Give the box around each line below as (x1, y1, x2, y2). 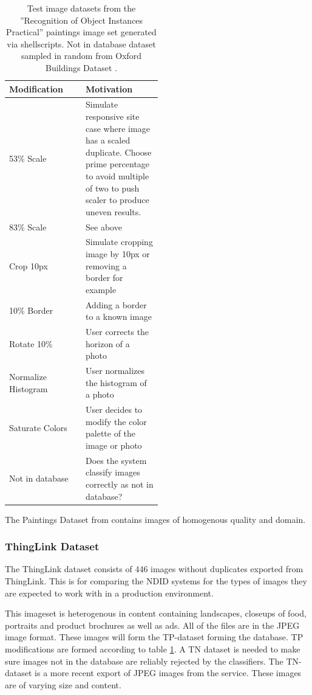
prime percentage (86, 157, 150, 170)
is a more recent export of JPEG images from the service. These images (35, 666, 302, 679)
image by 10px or (86, 247, 150, 260)
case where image (86, 122, 150, 134)
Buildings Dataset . (45, 61, 117, 74)
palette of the (86, 427, 136, 440)
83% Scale (9, 220, 47, 233)
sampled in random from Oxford (21, 49, 142, 62)
